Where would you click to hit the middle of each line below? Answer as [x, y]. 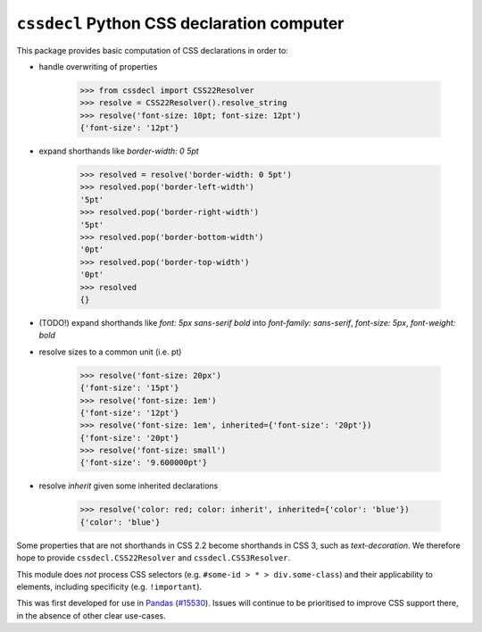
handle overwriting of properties [98, 66]
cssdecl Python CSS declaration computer [180, 23]
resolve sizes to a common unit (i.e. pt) [110, 352]
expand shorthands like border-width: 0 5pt [119, 151]
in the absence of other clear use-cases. [91, 615]
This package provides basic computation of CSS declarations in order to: [153, 50]
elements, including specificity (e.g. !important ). [109, 586]
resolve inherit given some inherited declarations [129, 486]
